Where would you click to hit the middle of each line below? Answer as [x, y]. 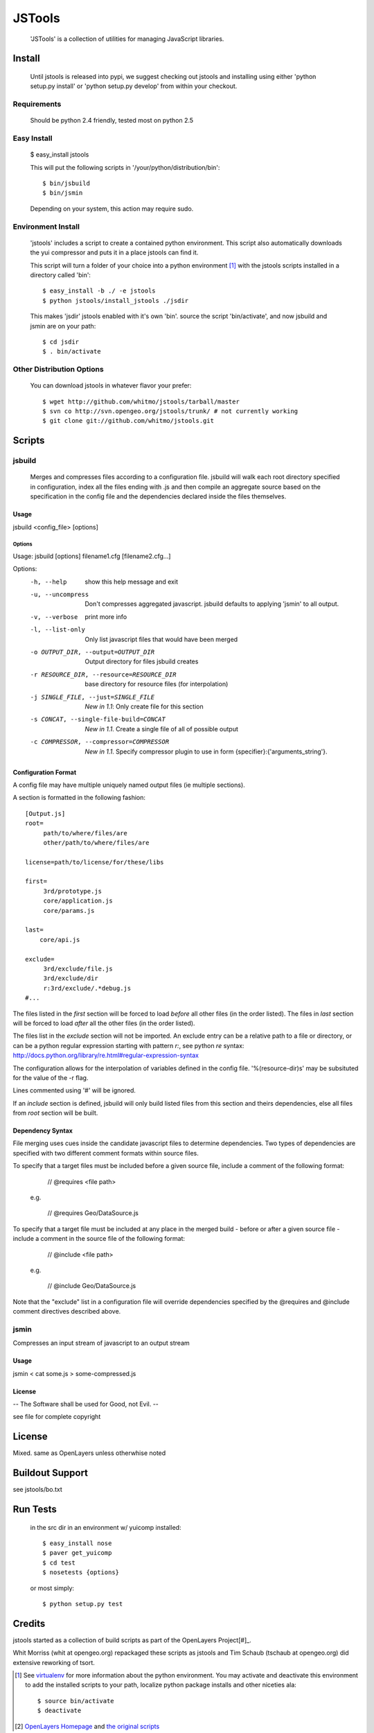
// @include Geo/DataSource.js [92, 1286]
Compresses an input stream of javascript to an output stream [101, 1343]
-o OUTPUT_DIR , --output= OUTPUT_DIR [92, 652]
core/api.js [60, 940]
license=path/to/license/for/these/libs [95, 862]
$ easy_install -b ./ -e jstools [99, 291]
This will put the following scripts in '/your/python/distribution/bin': [125, 167]
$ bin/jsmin [63, 193]
